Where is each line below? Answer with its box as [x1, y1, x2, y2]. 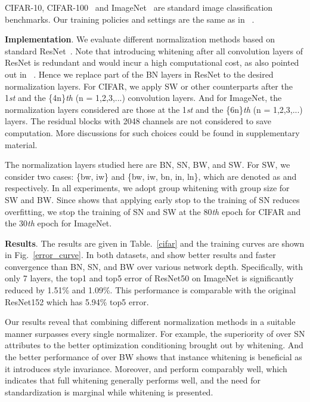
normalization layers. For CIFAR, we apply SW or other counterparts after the [5, 79, 293, 92]
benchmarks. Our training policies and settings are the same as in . [5, 13, 255, 25]
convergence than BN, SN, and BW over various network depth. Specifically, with [5, 260, 303, 272]
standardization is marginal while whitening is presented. [5, 385, 213, 398]
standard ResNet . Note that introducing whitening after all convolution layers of [5, 44, 303, 57]
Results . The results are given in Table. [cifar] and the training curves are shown [5, 237, 305, 249]
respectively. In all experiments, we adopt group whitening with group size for [5, 182, 290, 194]
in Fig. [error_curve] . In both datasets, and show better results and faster [5, 248, 276, 261]
